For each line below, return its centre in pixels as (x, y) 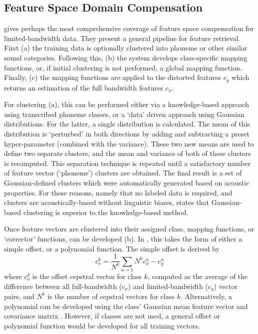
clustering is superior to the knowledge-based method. (106, 212)
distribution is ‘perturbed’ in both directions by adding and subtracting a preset (127, 133)
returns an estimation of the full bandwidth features (84, 87)
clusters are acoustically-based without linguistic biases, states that (107, 202)
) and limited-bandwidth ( (168, 286)
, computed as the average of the (198, 276)
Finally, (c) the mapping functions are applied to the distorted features (113, 77)
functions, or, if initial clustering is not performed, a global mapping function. (123, 67)
